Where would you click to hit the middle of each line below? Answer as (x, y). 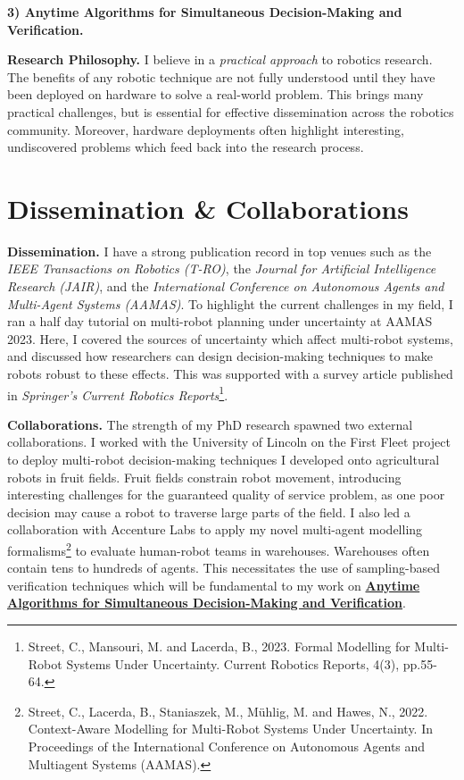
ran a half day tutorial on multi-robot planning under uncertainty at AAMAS (220, 321)
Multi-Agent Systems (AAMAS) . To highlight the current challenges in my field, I (230, 303)
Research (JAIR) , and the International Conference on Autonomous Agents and (226, 286)
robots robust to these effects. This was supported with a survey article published (230, 374)
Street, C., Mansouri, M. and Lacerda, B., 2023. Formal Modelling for (219, 646)
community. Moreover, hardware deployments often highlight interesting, (206, 129)
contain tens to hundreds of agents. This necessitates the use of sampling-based (224, 568)
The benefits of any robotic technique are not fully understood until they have (221, 76)
